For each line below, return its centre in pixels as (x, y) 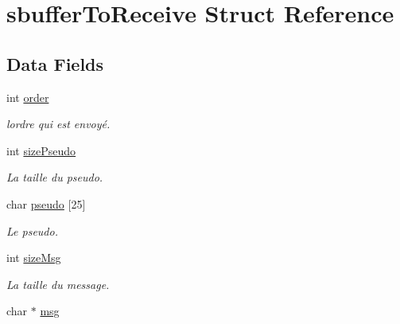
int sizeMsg (34, 258)
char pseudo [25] (46, 203)
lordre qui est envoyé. (58, 124)
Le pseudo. (32, 230)
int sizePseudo (41, 150)
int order (28, 97)
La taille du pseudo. (55, 177)
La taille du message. (58, 284)
